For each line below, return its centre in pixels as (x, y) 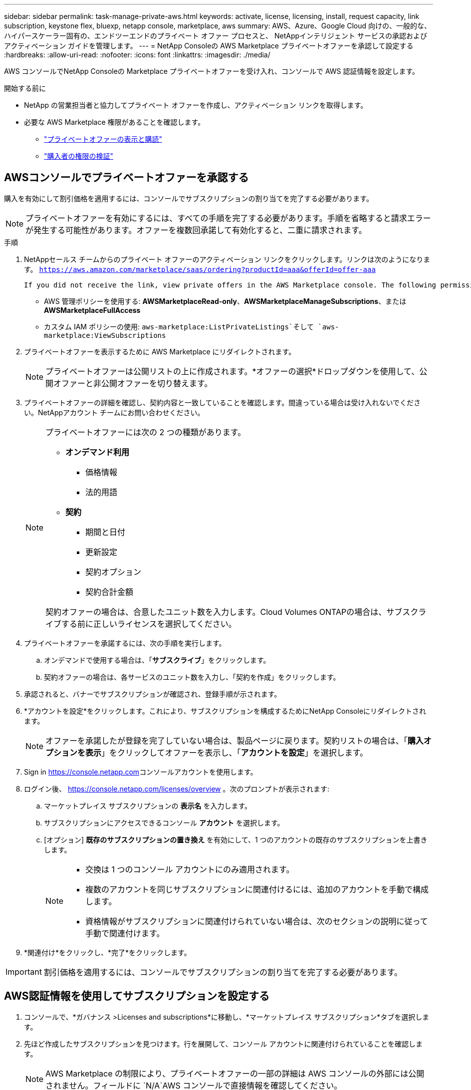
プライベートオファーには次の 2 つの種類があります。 (146, 432)
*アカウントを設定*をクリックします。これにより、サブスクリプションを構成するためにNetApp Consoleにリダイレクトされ (225, 711)
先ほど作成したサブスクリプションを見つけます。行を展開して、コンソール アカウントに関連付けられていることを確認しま (223, 1044)
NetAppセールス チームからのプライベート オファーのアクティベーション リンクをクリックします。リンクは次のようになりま (227, 259)
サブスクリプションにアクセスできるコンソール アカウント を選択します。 (164, 822)
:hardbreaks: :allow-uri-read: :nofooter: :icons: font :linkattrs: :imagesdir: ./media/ (137, 55)
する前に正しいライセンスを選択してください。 (149, 624)
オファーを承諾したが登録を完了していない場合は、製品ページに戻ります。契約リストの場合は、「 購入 (235, 740)
